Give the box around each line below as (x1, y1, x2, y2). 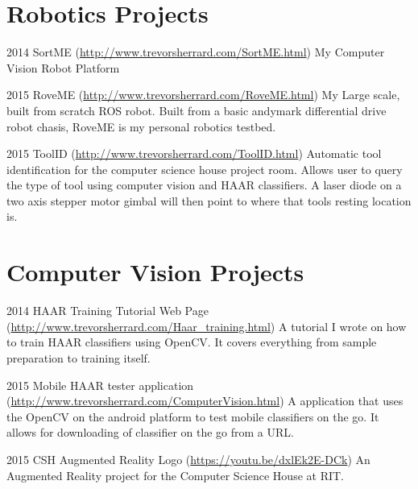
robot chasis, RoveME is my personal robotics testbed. (6, 118, 276, 135)
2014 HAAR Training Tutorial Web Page (6, 302, 209, 319)
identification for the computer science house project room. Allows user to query (6, 160, 403, 177)
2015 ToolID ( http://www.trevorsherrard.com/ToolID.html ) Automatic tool (6, 145, 382, 162)
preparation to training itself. (6, 349, 151, 366)
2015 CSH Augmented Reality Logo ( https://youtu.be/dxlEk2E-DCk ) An (6, 450, 370, 467)
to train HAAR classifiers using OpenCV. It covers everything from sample (6, 334, 377, 350)
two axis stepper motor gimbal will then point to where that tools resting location (6, 192, 412, 209)
